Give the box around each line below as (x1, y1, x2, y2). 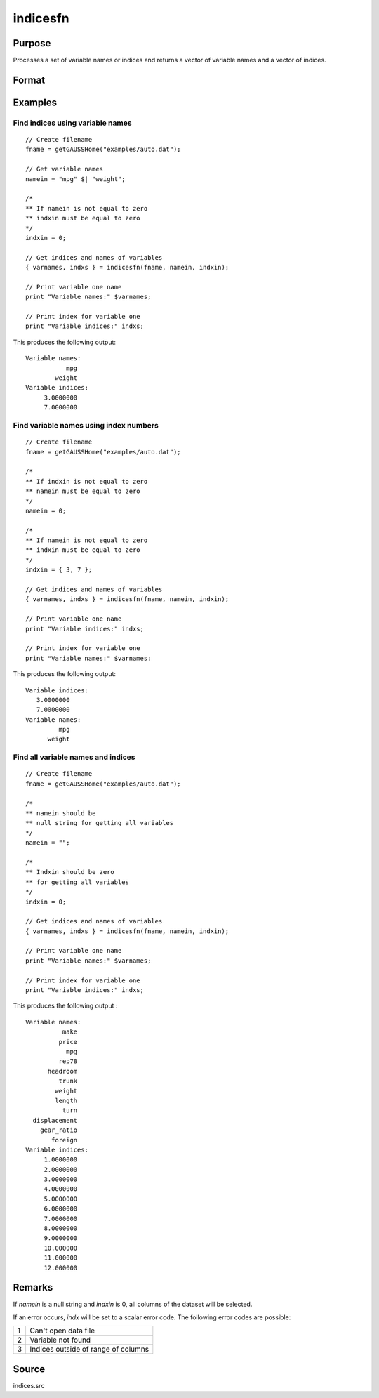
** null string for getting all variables (25, 819, 174, 827)
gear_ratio (39, 1126, 78, 1134)
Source (13, 1363, 46, 1375)
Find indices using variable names (13, 118, 133, 128)
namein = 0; (25, 506, 67, 515)
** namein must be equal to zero (25, 487, 140, 495)
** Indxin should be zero (25, 868, 115, 876)
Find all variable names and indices (13, 752, 135, 762)
